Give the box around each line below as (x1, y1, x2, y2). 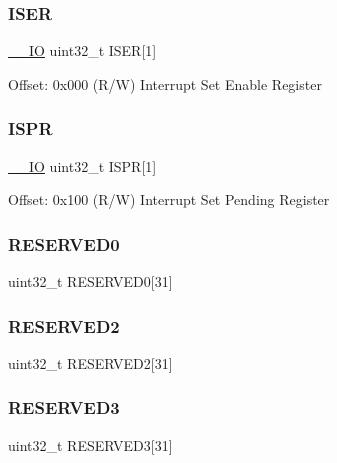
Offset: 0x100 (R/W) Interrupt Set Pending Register (8, 189, 330, 210)
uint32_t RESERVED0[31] (8, 271, 173, 292)
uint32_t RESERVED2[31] (8, 352, 173, 373)
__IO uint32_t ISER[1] (8, 40, 157, 61)
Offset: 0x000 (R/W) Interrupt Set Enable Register (8, 73, 322, 94)
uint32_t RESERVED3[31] (8, 434, 173, 455)
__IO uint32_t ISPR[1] (8, 155, 157, 176)
